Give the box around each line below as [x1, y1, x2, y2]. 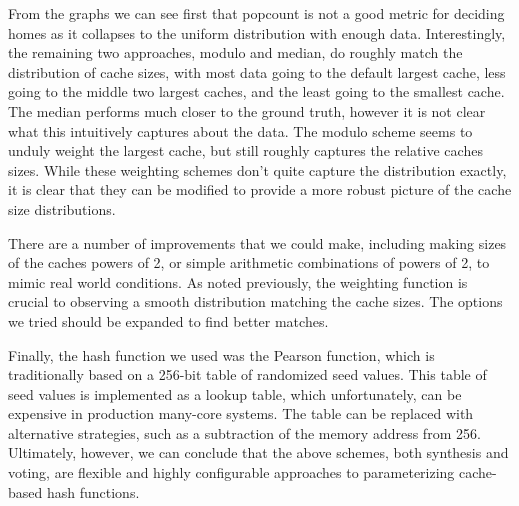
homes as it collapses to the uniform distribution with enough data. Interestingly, [8, 22, 506, 43]
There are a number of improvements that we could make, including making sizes [8, 232, 507, 253]
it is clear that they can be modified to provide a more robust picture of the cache [8, 179, 512, 200]
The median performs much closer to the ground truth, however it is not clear [8, 100, 486, 121]
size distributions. [8, 198, 116, 219]
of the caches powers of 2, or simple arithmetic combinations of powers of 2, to [8, 252, 490, 273]
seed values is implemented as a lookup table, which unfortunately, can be [8, 383, 462, 404]
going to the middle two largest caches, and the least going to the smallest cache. [8, 81, 505, 102]
